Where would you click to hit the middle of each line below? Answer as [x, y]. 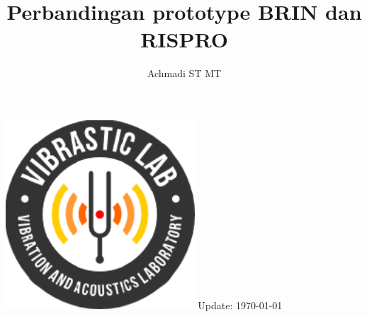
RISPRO [184, 39]
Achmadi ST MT [184, 73]
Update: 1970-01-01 [240, 305]
